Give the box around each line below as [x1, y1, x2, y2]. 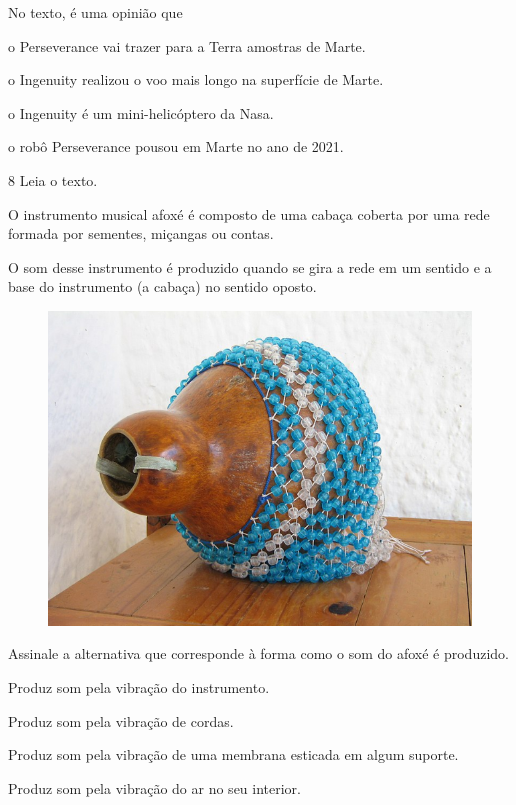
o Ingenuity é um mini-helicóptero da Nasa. [8, 102, 274, 123]
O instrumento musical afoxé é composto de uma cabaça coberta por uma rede [8, 203, 490, 224]
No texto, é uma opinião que [8, 2, 183, 22]
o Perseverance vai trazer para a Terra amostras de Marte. [8, 35, 366, 56]
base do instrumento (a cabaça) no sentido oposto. [8, 276, 317, 297]
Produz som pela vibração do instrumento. [8, 676, 270, 697]
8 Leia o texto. [8, 169, 98, 190]
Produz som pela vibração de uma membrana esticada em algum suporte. [8, 744, 459, 765]
